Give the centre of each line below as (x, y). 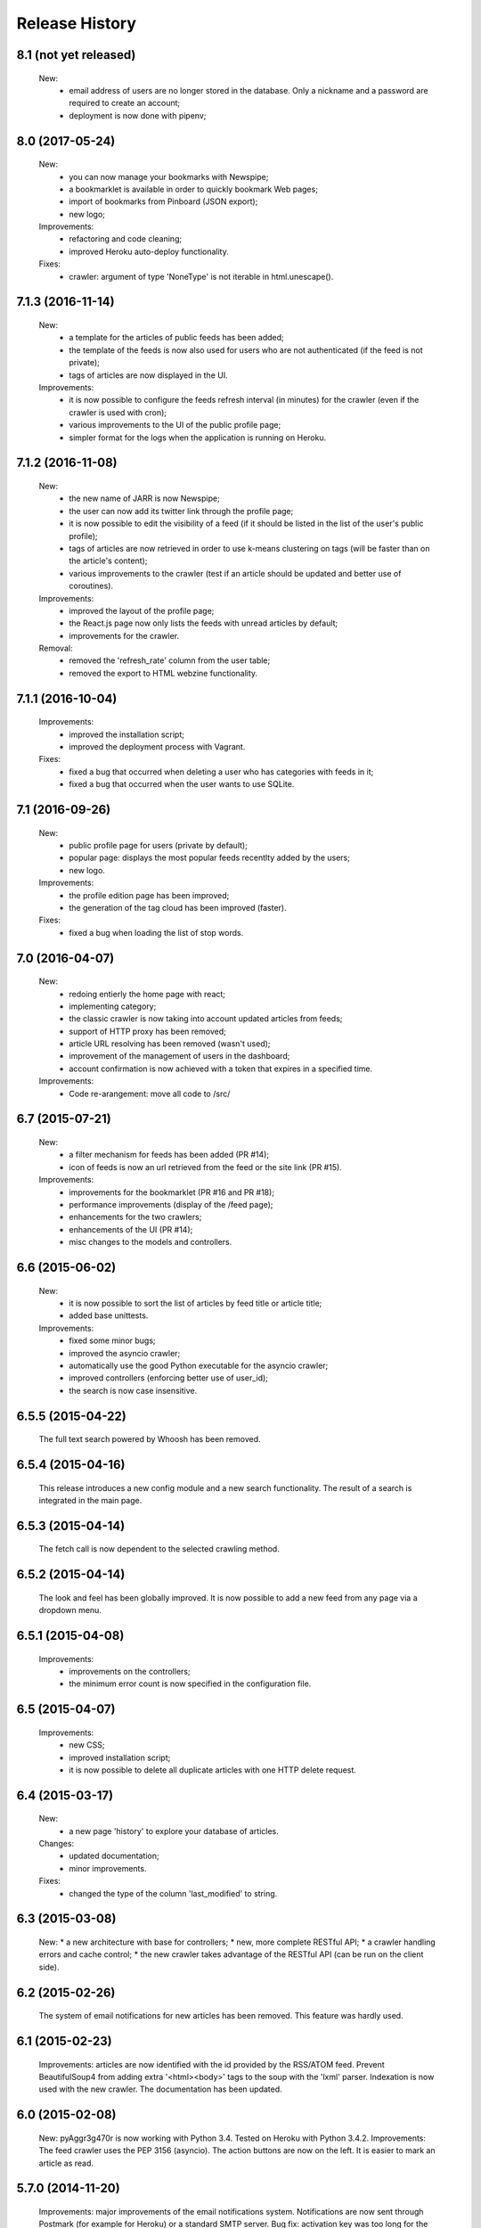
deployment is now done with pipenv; (138, 115)
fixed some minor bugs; (112, 1340)
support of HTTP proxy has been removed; (147, 1031)
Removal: (56, 648)
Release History (77, 23)
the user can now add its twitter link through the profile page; (181, 511)
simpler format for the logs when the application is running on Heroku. (198, 438)
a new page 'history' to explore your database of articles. (174, 1831)
